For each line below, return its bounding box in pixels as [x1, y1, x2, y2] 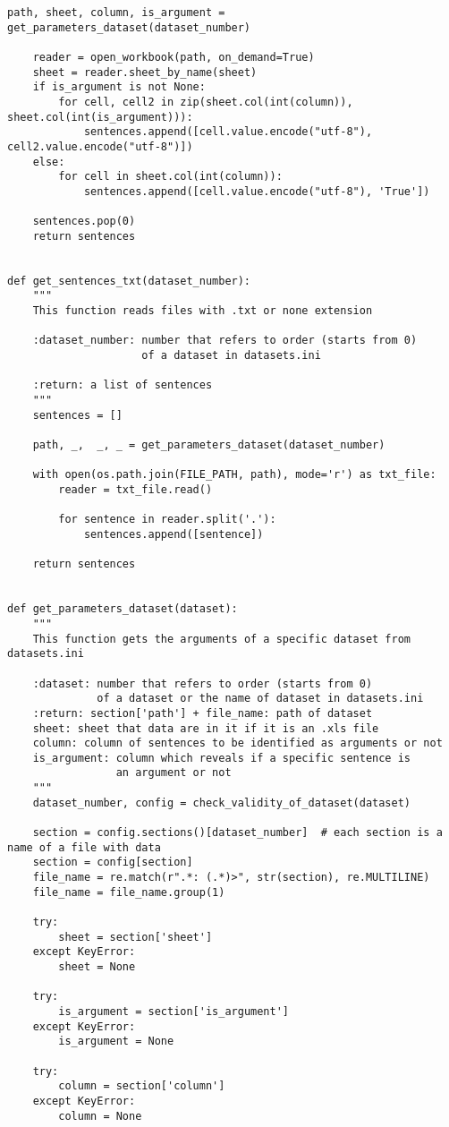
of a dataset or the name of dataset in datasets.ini [97, 692, 424, 705]
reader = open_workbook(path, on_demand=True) [32, 50, 315, 64]
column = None [58, 1109, 142, 1123]
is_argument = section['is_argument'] [58, 1004, 289, 1018]
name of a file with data [7, 841, 161, 854]
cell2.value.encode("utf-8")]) [7, 140, 193, 153]
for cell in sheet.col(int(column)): [58, 170, 283, 184]
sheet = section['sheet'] [58, 930, 213, 943]
